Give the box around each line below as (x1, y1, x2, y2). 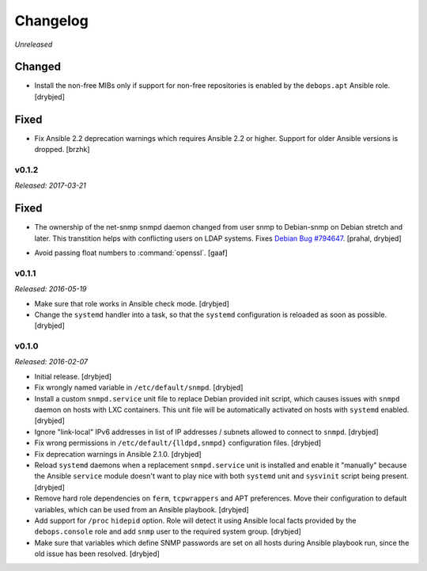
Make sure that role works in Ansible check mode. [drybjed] (34, 299, 229, 308)
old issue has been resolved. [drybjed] (34, 549, 160, 558)
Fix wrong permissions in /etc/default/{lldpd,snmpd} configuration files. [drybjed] (34, 438, 322, 447)
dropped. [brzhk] (34, 145, 90, 154)
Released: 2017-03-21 (14, 181, 87, 190)
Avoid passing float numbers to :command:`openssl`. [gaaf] (34, 248, 229, 257)
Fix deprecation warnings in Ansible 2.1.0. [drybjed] (34, 449, 202, 459)
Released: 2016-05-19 (14, 284, 87, 294)
